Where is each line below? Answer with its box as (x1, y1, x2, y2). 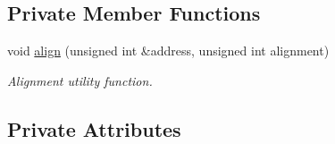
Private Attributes (7, 114, 181, 142)
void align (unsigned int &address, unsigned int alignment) (7, 41, 330, 60)
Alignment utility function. (7, 71, 153, 89)
